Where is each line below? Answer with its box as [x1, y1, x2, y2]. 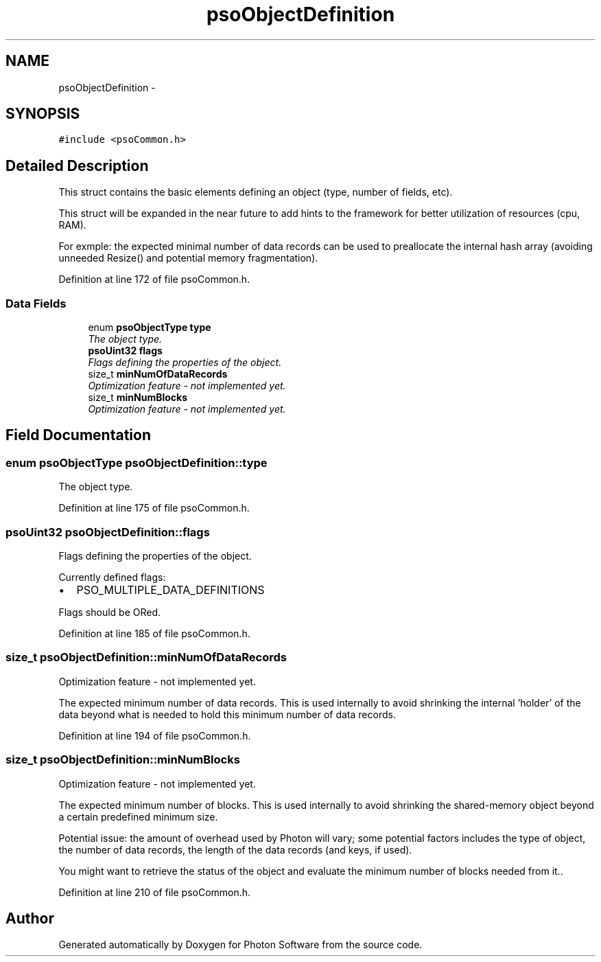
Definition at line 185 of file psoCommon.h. [58, 628, 250, 639]
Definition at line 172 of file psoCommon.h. [58, 273, 250, 286]
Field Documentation [5, 426, 151, 444]
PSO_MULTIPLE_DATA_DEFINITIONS [76, 583, 265, 597]
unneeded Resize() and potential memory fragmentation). [58, 252, 318, 264]
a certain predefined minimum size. [58, 810, 218, 823]
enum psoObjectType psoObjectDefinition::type [5, 455, 268, 470]
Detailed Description [5, 157, 149, 174]
